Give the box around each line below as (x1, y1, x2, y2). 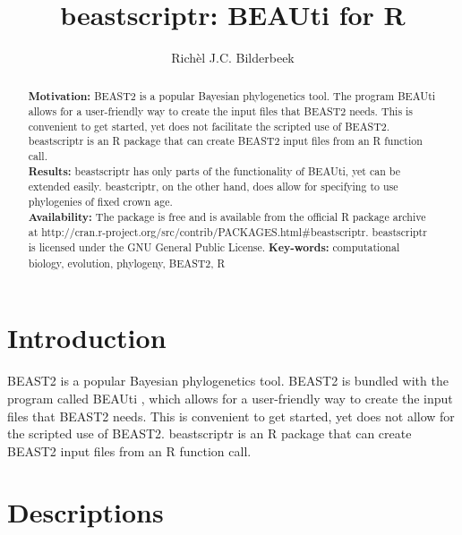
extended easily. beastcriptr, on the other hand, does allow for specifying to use (28, 179, 398, 194)
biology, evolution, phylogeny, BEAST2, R (28, 255, 226, 270)
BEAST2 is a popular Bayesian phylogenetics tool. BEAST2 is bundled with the (7, 371, 449, 390)
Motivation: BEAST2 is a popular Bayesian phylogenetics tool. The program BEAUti (28, 88, 436, 104)
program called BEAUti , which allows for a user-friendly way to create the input (7, 388, 453, 407)
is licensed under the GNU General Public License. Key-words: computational (28, 240, 400, 256)
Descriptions (7, 494, 164, 531)
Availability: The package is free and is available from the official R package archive (28, 208, 426, 225)
